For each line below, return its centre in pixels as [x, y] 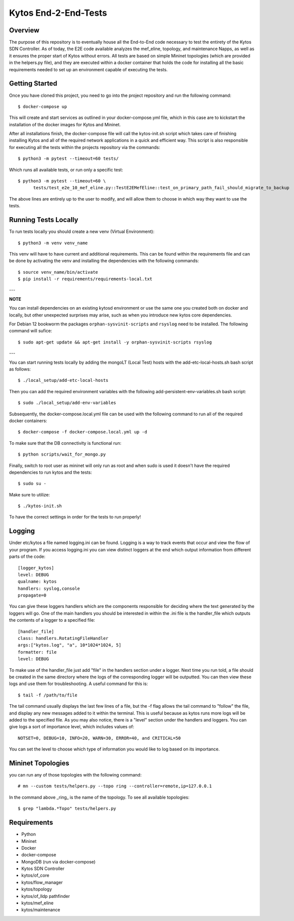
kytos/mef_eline [38, 903]
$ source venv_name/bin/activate [58, 272]
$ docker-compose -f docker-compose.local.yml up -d [82, 432]
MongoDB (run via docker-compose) [58, 862]
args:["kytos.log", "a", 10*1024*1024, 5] [70, 645]
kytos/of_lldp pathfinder [46, 896]
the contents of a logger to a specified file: [52, 620]
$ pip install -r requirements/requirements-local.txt [85, 279]
